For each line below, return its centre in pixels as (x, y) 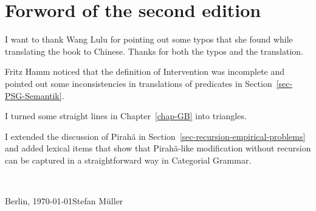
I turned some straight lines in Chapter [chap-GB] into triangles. (126, 116)
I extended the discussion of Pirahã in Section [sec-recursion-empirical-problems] (155, 136)
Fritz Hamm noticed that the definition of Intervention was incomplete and (145, 71)
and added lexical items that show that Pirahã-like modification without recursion (158, 148)
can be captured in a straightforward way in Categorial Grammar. (128, 160)
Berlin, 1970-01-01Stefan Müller (64, 201)
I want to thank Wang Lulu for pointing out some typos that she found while (149, 39)
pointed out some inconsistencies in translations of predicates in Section (139, 83)
